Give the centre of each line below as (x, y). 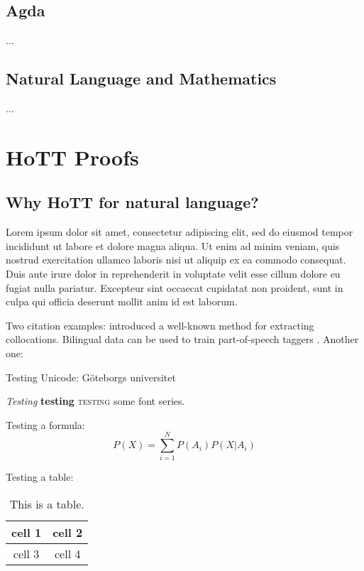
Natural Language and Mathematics (141, 78)
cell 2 (68, 533)
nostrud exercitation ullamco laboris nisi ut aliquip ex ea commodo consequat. (176, 260)
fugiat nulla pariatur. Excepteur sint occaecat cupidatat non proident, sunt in (175, 287)
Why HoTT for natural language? (132, 202)
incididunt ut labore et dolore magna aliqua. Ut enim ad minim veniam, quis (173, 245)
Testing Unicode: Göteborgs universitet (91, 377)
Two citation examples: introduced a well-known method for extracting (160, 325)
